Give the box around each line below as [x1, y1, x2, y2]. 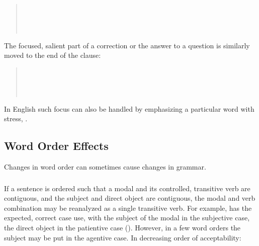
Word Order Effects [4, 138, 109, 153]
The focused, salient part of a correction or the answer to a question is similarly [4, 40, 250, 50]
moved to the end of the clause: [4, 50, 101, 60]
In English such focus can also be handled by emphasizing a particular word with [4, 103, 254, 114]
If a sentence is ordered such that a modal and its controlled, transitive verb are [4, 183, 250, 193]
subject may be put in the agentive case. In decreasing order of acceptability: [4, 232, 241, 242]
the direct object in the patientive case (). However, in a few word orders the [4, 222, 241, 233]
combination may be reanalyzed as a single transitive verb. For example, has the [4, 202, 252, 213]
